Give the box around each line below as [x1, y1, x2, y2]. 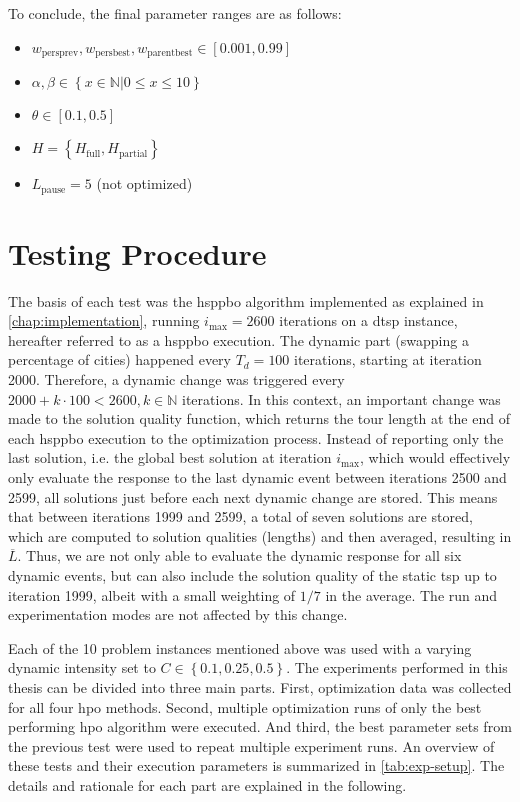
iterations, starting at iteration [294, 349, 482, 370]
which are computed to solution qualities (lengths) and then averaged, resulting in [8, 525, 512, 546]
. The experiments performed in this [286, 657, 508, 678]
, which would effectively [360, 447, 511, 468]
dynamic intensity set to [8, 657, 156, 678]
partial [118, 148, 148, 159]
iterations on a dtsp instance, [279, 310, 458, 331]
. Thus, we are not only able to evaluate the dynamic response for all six [17, 545, 462, 566]
